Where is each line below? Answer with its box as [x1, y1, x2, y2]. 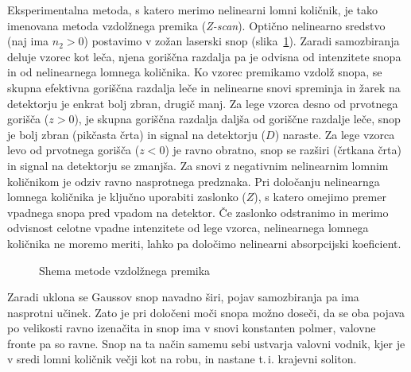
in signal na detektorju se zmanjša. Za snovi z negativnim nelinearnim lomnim [7, 157, 389, 173]
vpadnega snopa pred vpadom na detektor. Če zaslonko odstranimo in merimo [7, 203, 389, 220]
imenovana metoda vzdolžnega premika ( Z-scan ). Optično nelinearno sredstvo [7, 17, 386, 33]
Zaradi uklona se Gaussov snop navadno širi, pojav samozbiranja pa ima [7, 289, 359, 305]
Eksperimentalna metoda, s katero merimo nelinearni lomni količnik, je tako [7, 2, 378, 17]
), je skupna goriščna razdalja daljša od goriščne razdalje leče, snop [74, 110, 401, 127]
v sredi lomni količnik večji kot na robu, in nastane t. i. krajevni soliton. [7, 351, 357, 367]
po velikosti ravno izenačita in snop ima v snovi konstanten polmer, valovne [7, 320, 376, 336]
